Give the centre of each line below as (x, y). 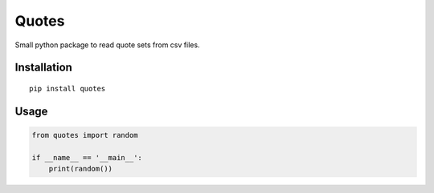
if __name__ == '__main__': (87, 157)
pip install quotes (68, 88)
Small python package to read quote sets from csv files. (107, 45)
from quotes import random (85, 135)
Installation (43, 68)
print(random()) (80, 169)
